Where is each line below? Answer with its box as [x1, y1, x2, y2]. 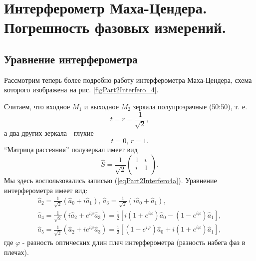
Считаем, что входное [4, 101, 70, 111]
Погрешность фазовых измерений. [4, 17, 227, 37]
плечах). [4, 247, 29, 257]
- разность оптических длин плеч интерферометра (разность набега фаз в [22, 237, 246, 248]
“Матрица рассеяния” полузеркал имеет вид [4, 144, 138, 154]
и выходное [84, 101, 119, 111]
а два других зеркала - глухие [4, 128, 94, 138]
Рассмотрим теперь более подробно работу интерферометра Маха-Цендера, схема [4, 74, 252, 85]
